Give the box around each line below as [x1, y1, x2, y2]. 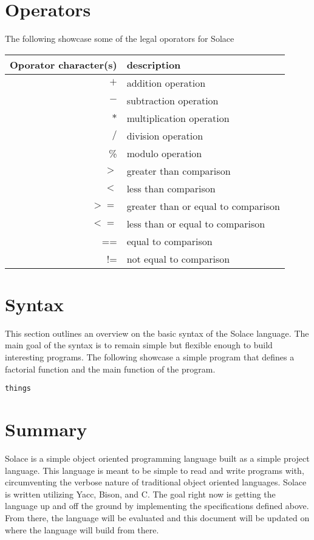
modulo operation [126, 146, 202, 160]
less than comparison [126, 181, 216, 195]
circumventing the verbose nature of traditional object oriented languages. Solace [5, 476, 307, 488]
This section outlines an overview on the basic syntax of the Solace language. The [5, 326, 309, 339]
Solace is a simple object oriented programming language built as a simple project [5, 452, 310, 464]
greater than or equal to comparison [126, 198, 280, 213]
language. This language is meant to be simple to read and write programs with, [5, 464, 304, 476]
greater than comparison [126, 163, 231, 178]
